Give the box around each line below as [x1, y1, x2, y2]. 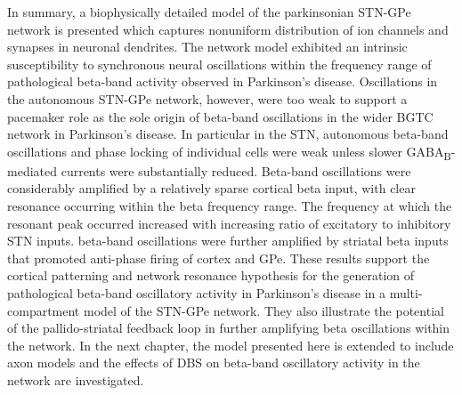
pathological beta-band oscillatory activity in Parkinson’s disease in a [7, 284, 385, 302]
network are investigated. [7, 371, 144, 389]
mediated [7, 161, 57, 180]
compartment [7, 301, 80, 319]
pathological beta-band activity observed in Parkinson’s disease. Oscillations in [7, 72, 438, 91]
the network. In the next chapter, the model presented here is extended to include [7, 335, 454, 354]
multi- [389, 284, 423, 302]
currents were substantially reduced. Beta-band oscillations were [61, 161, 411, 180]
